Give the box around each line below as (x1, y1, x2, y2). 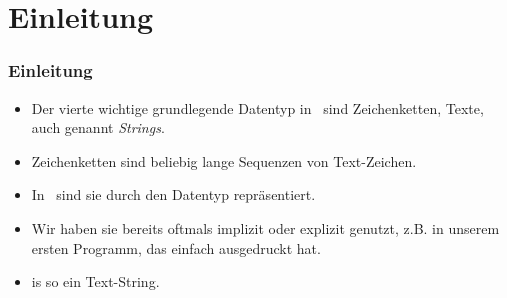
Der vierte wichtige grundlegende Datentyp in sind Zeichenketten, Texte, (31, 97, 484, 118)
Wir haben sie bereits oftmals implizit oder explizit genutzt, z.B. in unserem (31, 217, 500, 238)
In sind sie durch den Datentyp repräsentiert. (31, 184, 316, 205)
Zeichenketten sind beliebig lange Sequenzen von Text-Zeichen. (31, 150, 417, 171)
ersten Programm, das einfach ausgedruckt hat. (31, 237, 321, 258)
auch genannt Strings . (31, 117, 165, 138)
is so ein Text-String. (31, 271, 160, 292)
